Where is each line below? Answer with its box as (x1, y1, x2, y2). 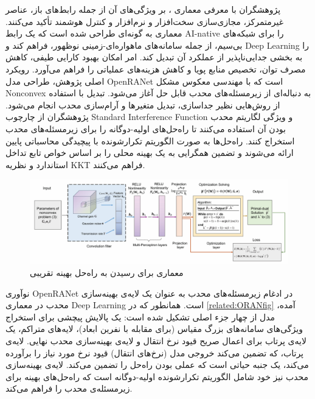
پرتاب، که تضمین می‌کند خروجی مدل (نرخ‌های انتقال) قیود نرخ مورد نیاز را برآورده (5, 346, 304, 359)
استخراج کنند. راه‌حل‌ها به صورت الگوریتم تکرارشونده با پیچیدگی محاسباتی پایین (5, 134, 295, 147)
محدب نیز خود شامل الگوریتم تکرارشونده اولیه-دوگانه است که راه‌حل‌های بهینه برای (5, 370, 309, 383)
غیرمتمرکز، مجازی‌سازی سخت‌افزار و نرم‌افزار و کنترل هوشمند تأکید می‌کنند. (5, 15, 284, 27)
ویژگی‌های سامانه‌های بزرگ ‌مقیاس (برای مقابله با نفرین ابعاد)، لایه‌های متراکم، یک (5, 322, 303, 335)
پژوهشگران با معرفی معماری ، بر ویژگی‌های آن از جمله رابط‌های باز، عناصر (5, 3, 281, 15)
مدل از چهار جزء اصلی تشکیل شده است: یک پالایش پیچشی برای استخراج (5, 310, 275, 323)
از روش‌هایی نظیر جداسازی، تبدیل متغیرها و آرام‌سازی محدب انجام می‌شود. (5, 98, 280, 111)
